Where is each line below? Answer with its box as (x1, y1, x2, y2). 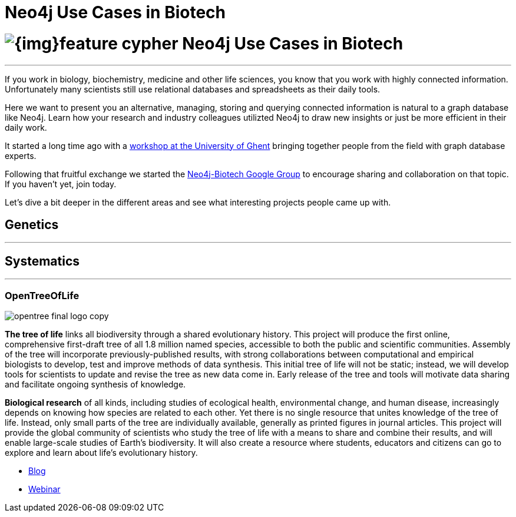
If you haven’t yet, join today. (5, 178, 117, 189)
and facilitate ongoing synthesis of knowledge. (5, 379, 186, 389)
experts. (5, 150, 37, 161)
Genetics (5, 217, 59, 232)
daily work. (5, 122, 47, 132)
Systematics (5, 253, 80, 269)
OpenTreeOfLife (5, 289, 80, 301)
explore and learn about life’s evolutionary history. (5, 447, 198, 458)
